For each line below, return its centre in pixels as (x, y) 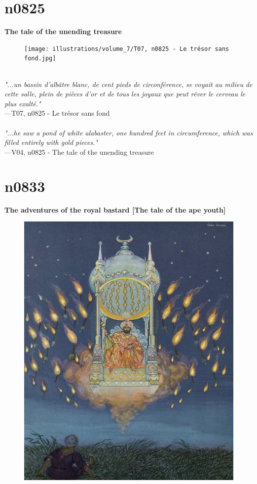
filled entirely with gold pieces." (51, 142)
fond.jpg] (40, 59)
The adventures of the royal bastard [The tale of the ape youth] (115, 209)
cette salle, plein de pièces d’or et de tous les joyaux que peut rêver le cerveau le (125, 94)
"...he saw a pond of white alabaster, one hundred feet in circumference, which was (129, 132)
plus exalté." (23, 103)
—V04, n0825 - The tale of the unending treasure (79, 152)
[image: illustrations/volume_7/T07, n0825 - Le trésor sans (127, 49)
